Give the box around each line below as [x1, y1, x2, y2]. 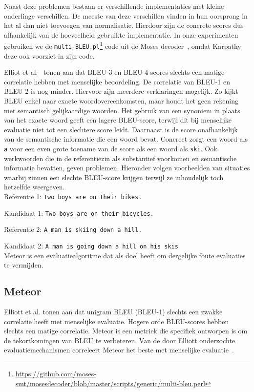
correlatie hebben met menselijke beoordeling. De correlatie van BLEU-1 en [4, 76, 231, 86]
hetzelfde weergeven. [4, 182, 65, 192]
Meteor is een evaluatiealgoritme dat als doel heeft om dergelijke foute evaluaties [4, 250, 246, 260]
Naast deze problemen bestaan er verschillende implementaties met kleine [4, 1, 224, 11]
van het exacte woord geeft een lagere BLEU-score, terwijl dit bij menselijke [4, 115, 232, 125]
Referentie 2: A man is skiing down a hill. [4, 224, 142, 234]
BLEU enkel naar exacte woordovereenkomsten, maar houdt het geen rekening [4, 96, 238, 106]
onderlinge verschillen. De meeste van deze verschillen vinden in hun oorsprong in [4, 10, 248, 21]
